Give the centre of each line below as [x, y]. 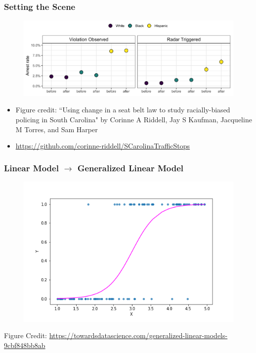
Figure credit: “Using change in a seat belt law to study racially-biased [123, 110]
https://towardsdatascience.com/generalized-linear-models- [138, 335]
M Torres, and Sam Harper [57, 129]
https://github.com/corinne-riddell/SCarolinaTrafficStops [103, 146]
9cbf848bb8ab [25, 345]
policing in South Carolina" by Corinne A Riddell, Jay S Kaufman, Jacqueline [134, 119]
